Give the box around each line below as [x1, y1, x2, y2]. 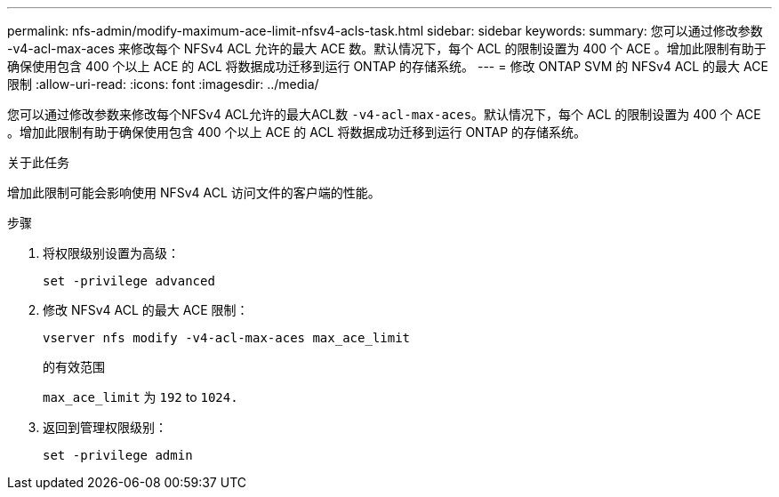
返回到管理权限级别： [43, 420, 167, 435]
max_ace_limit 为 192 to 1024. [43, 389, 238, 405]
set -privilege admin [43, 448, 193, 462]
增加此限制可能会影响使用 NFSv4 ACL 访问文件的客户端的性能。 [7, 185, 381, 200]
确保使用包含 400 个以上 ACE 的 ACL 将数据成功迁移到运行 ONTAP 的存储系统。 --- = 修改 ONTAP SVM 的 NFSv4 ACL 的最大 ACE [7, 59, 768, 74]
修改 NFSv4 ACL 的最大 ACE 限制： [43, 302, 249, 317]
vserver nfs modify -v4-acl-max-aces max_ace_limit [43, 331, 411, 345]
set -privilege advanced [43, 274, 215, 288]
